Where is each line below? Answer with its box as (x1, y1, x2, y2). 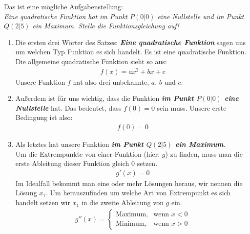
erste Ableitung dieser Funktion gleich (15, 158, 129, 168)
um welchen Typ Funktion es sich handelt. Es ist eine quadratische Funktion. (15, 47, 247, 57)
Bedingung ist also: (15, 112, 73, 122)
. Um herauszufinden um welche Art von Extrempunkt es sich (46, 187, 231, 198)
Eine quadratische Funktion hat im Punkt (4, 11, 128, 21)
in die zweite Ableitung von (81, 197, 164, 208)
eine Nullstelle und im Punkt (157, 11, 244, 21)
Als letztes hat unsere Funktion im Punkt (15, 139, 144, 149)
